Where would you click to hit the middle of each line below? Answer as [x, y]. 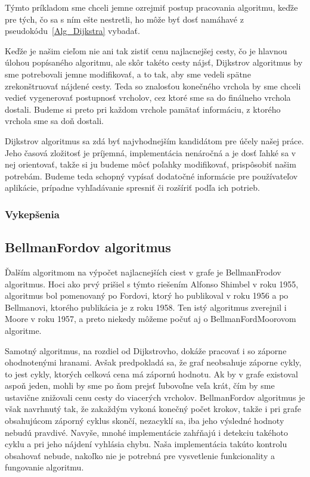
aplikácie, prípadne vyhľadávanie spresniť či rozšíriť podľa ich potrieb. [132, 188]
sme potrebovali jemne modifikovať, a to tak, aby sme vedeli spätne [128, 74]
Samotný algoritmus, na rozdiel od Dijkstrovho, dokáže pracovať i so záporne [146, 350]
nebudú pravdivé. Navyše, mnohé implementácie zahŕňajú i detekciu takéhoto [147, 432]
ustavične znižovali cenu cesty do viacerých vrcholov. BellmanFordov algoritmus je [155, 397]
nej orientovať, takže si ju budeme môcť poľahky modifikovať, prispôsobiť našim [151, 164]
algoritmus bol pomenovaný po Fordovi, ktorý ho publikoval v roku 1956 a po [147, 295]
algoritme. [23, 330]
